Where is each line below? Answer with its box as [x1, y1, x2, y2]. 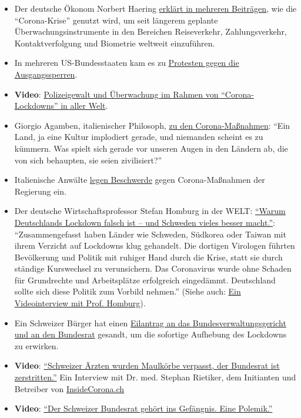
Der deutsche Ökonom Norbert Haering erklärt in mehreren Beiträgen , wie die [14, 2, 297, 14]
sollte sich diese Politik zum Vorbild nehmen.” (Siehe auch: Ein [14, 285, 241, 297]
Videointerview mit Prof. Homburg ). [14, 297, 146, 309]
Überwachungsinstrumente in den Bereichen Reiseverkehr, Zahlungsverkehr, [14, 25, 287, 38]
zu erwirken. [14, 339, 59, 352]
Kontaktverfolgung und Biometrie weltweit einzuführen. [14, 36, 215, 49]
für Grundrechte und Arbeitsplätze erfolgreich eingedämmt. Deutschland [14, 273, 276, 286]
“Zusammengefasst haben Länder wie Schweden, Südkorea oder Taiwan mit [14, 228, 286, 240]
